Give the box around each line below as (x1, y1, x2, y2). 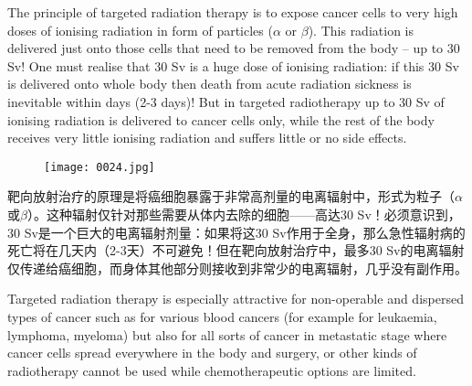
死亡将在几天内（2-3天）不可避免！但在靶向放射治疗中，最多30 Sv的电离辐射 (7, 241, 465, 260)
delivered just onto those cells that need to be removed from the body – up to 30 (7, 38, 460, 58)
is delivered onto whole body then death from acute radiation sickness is (7, 74, 412, 93)
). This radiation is (308, 20, 414, 39)
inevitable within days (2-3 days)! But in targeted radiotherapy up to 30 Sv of (7, 91, 445, 111)
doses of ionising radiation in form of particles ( (7, 20, 273, 39)
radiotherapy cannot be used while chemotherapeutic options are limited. (7, 360, 416, 380)
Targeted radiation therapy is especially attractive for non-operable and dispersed (7, 289, 464, 308)
